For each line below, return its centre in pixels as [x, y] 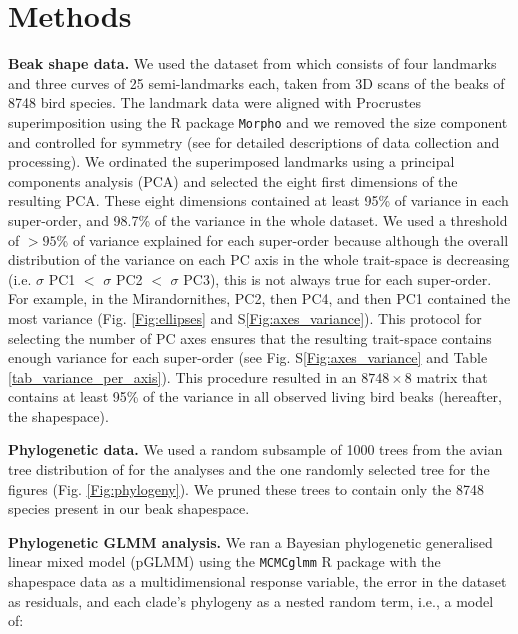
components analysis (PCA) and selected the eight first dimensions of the [233, 180]
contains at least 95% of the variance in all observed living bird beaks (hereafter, [255, 396]
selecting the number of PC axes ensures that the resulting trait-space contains [250, 337]
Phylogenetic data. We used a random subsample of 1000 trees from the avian [255, 449]
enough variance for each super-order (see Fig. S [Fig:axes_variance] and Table [248, 357]
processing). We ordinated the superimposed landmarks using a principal [231, 161]
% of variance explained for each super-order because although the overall [282, 239]
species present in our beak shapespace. [129, 508]
